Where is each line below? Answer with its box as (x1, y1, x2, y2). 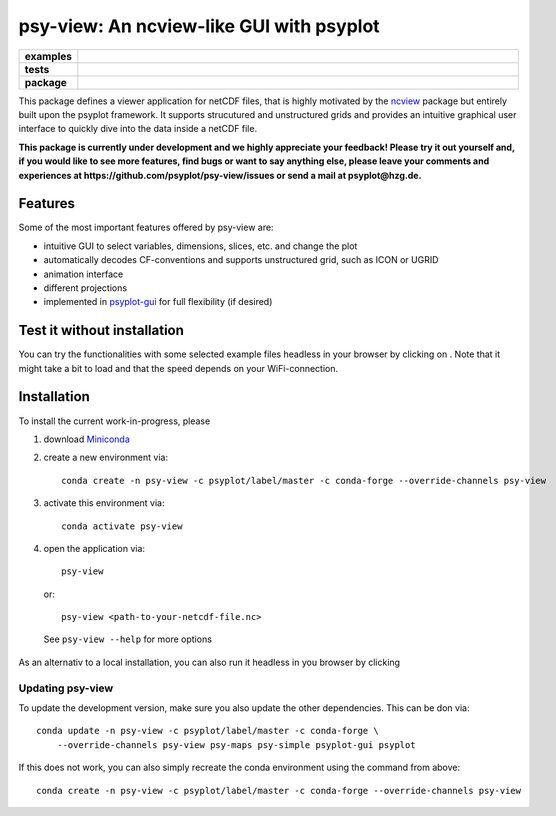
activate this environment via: (43, 497, 165, 509)
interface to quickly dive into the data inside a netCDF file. (18, 123, 258, 135)
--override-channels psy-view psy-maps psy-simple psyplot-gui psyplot (56, 739, 416, 750)
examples (24, 49, 72, 63)
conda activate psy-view (61, 520, 183, 532)
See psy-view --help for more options (43, 633, 212, 645)
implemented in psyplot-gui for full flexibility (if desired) (43, 296, 273, 308)
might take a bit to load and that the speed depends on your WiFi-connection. (18, 362, 339, 374)
